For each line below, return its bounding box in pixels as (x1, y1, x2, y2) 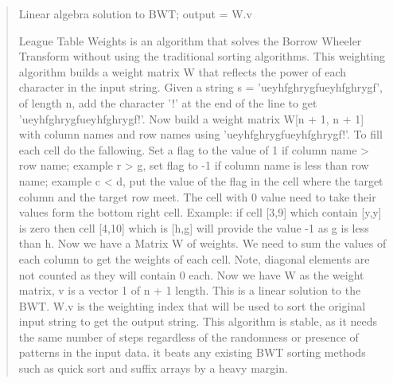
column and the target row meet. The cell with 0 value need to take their (18, 188, 376, 205)
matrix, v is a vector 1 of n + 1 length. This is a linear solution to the (18, 282, 361, 299)
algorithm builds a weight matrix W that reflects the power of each (18, 63, 347, 80)
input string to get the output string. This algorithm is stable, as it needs (18, 313, 378, 330)
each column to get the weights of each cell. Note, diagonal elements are (18, 250, 370, 267)
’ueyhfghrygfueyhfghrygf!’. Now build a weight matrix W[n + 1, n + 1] (18, 110, 364, 127)
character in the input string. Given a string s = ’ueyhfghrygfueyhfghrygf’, (18, 79, 383, 96)
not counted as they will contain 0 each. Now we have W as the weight (18, 266, 364, 283)
